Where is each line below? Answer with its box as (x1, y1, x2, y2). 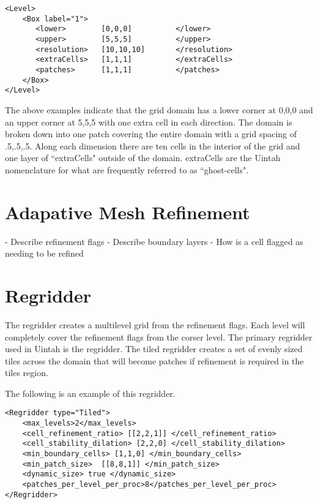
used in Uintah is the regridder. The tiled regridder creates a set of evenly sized (5, 342, 303, 355)
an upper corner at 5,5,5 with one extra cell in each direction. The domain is (5, 115, 292, 128)
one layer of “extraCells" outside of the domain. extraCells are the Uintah (5, 151, 281, 164)
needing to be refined (5, 247, 84, 260)
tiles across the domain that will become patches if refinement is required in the (5, 354, 304, 367)
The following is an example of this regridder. (5, 386, 176, 399)
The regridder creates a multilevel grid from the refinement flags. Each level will (5, 318, 305, 331)
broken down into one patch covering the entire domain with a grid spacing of (5, 127, 297, 140)
